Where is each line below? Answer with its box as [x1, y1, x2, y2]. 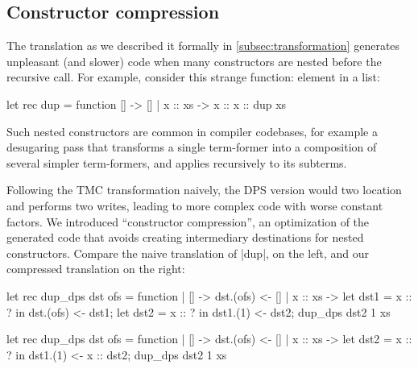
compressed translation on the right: [6, 260, 185, 277]
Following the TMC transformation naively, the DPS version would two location [6, 181, 402, 198]
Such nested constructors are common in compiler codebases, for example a [6, 122, 378, 139]
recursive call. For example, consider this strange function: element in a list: [6, 68, 380, 85]
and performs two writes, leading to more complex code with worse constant [6, 197, 383, 214]
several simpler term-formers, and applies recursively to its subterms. [6, 154, 347, 171]
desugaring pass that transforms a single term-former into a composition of [6, 139, 377, 155]
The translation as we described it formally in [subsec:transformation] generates [6, 37, 400, 54]
